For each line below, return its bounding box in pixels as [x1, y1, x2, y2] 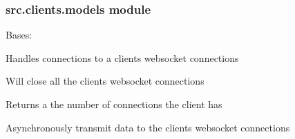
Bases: [6, 28, 32, 42]
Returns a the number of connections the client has [6, 97, 222, 111]
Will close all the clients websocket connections [6, 74, 204, 88]
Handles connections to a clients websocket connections [6, 50, 239, 65]
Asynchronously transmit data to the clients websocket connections [6, 120, 290, 134]
